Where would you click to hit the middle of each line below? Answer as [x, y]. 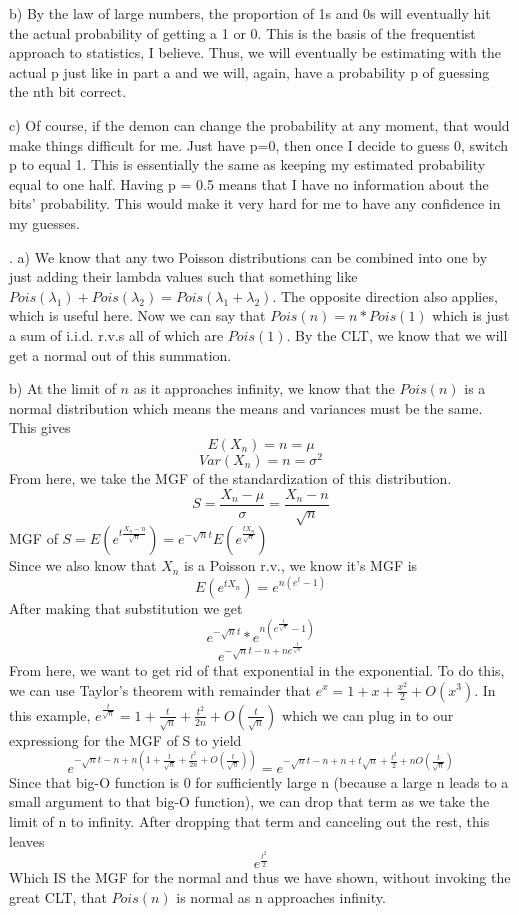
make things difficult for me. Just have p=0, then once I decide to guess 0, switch [259, 144]
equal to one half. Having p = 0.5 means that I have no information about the [249, 183]
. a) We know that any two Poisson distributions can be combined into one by [248, 256]
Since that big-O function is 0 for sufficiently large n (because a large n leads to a [259, 781]
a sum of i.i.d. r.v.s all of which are [116, 334]
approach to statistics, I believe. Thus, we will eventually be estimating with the [255, 52]
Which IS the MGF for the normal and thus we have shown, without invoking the [260, 877]
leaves [27, 840]
